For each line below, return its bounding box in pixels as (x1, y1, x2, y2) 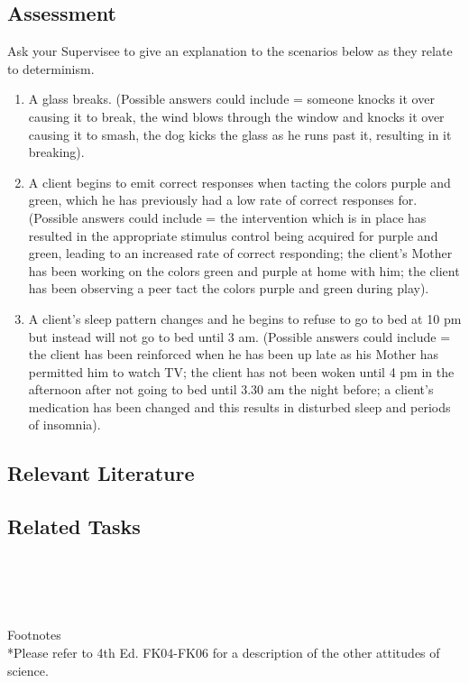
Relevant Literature (7, 459, 195, 487)
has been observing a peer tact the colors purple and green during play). (28, 279, 429, 298)
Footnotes (7, 625, 61, 644)
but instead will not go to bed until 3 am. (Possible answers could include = (28, 327, 451, 346)
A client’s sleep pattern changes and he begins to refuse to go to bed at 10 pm (28, 309, 462, 328)
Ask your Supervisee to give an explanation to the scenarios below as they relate (7, 42, 453, 60)
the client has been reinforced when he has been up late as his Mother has (28, 345, 439, 364)
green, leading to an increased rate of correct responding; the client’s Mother (28, 244, 453, 263)
